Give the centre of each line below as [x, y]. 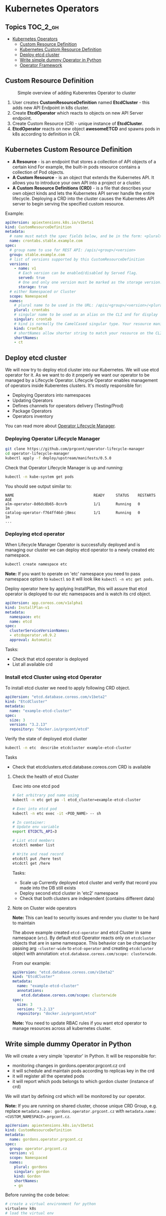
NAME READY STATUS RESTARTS [80, 495]
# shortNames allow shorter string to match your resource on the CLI [88, 333]
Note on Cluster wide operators [44, 908]
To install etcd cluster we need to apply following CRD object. [68, 688]
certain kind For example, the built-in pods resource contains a [76, 167]
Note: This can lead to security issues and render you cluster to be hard [85, 917]
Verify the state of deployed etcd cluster [46, 739]
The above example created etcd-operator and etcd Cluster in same [82, 932]
